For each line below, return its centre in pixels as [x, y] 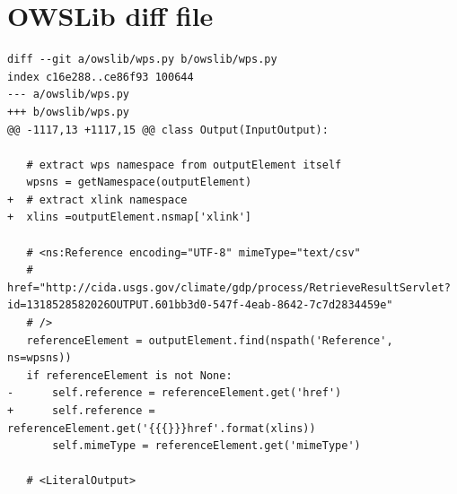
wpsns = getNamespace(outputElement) [139, 182]
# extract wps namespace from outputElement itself [184, 165]
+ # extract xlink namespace [97, 199]
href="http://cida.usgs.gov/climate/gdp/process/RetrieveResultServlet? [229, 287]
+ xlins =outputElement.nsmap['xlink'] [130, 217]
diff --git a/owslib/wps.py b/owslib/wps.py [142, 60]
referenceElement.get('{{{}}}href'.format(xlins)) [162, 428]
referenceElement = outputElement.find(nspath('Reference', [210, 340]
